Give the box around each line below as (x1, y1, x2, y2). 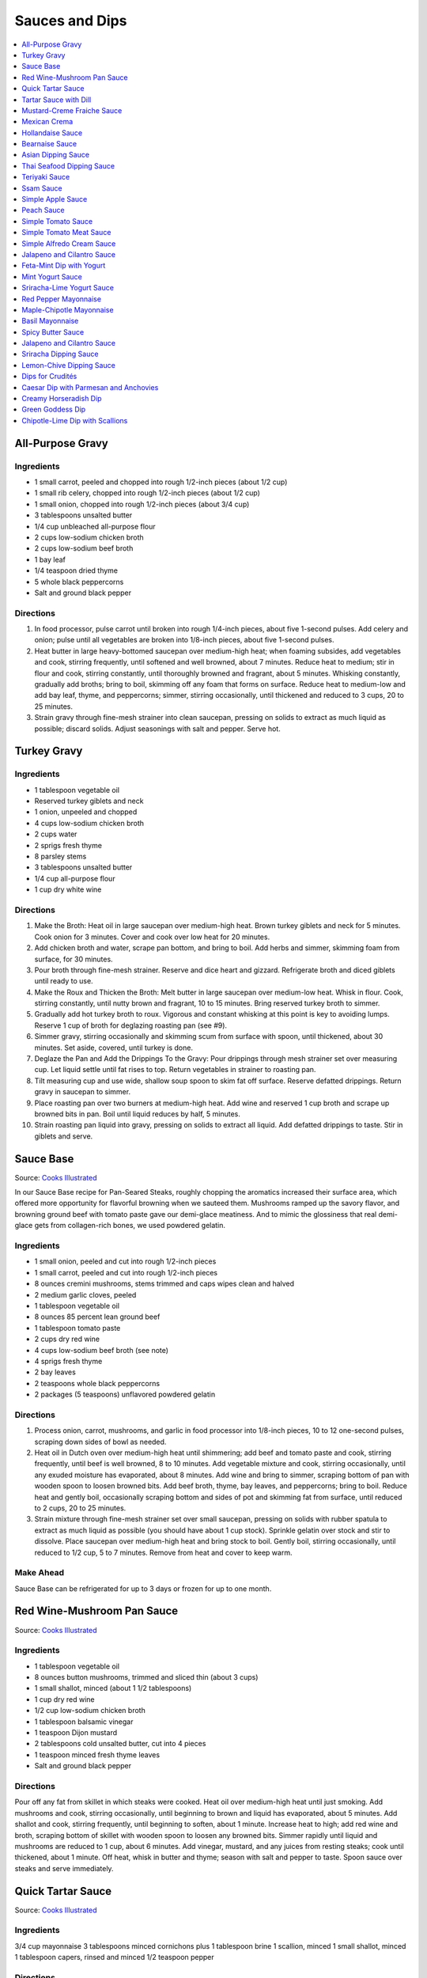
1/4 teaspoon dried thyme (34, 566, 119, 575)
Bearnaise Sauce (21, 139, 77, 149)
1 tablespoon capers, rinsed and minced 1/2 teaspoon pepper (14, 1953, 215, 1962)
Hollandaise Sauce (21, 127, 83, 138)
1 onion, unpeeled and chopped (34, 807, 138, 817)
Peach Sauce (21, 206, 65, 215)
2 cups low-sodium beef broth (34, 544, 134, 553)
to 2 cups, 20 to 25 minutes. (34, 1503, 127, 1513)
